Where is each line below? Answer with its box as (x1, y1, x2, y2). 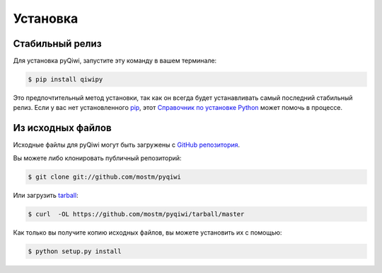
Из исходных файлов (13, 122, 112, 134)
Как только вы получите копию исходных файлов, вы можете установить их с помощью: (13, 228, 282, 237)
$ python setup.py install (28, 247, 122, 255)
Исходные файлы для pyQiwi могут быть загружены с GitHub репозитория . (13, 140, 241, 149)
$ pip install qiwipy (28, 75, 103, 84)
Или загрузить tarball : (13, 191, 79, 199)
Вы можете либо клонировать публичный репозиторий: (13, 153, 182, 162)
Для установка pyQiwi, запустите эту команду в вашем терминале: (13, 57, 217, 65)
